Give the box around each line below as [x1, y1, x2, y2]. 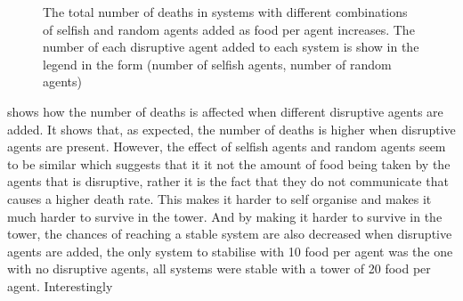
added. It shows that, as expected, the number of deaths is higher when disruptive [7, 119, 456, 138]
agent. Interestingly [7, 276, 113, 295]
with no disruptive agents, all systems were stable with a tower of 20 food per [7, 259, 431, 278]
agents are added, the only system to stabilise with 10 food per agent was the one [7, 241, 453, 260]
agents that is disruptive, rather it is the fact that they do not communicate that [7, 172, 449, 191]
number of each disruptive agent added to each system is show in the [43, 37, 419, 56]
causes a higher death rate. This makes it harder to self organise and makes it [7, 189, 432, 207]
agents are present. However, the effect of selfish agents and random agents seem [7, 137, 446, 156]
